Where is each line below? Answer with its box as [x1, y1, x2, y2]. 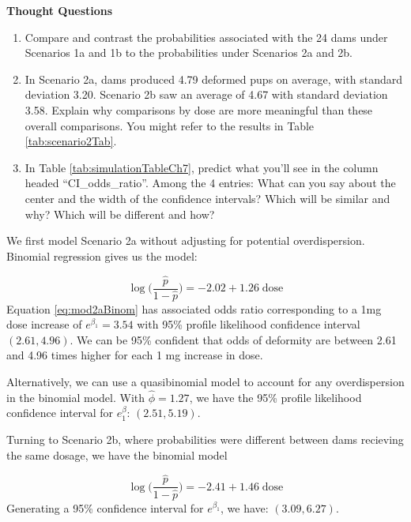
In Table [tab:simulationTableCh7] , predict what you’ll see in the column [25, 159, 379, 175]
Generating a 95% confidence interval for [6, 499, 204, 516]
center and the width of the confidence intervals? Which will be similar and [25, 190, 390, 206]
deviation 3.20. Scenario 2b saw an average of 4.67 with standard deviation [25, 86, 388, 103]
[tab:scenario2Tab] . [25, 133, 117, 149]
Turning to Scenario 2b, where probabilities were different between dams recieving [6, 431, 404, 448]
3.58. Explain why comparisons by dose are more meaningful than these [25, 101, 373, 118]
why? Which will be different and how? [25, 205, 215, 222]
